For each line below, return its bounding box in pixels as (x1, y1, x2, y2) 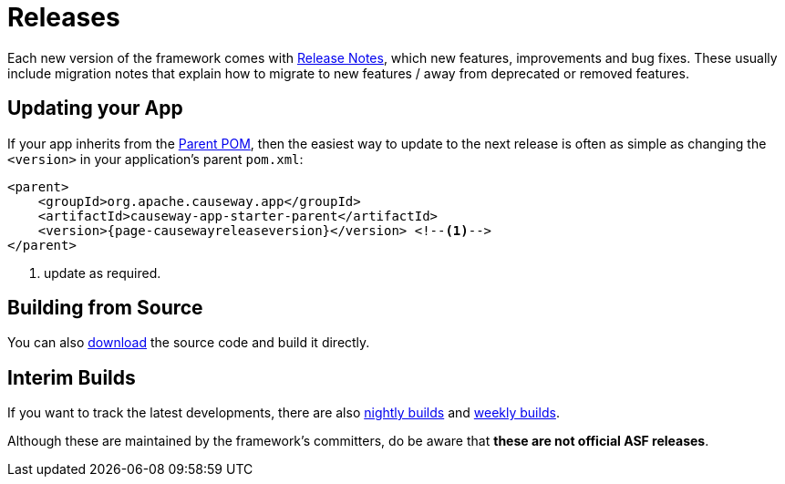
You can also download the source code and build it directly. (7, 335, 370, 351)
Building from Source (7, 296, 203, 320)
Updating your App (7, 97, 183, 120)
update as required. (44, 264, 161, 281)
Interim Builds (7, 366, 136, 389)
